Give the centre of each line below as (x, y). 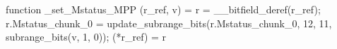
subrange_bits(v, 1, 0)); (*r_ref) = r (86, 37)
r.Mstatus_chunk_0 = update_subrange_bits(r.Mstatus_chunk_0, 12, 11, (169, 23)
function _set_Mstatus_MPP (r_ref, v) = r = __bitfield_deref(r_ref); (163, 9)
